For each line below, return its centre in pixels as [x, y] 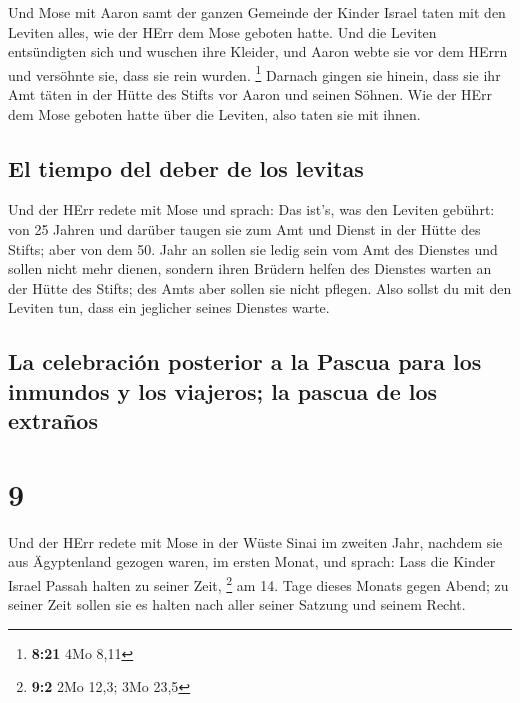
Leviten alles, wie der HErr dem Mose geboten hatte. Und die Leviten [222, 31]
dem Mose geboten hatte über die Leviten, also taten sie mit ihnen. [214, 113]
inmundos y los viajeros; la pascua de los [223, 390]
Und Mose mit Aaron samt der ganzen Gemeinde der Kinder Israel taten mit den [257, 12]
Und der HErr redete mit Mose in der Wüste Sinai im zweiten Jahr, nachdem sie [255, 541]
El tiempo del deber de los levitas [186, 167]
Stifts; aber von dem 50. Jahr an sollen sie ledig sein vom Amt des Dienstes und [253, 248]
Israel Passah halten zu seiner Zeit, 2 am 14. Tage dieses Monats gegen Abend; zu [258, 583]
